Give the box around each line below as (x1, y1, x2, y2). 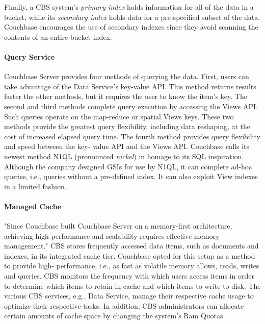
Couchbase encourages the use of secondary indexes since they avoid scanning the (4, 21, 258, 32)
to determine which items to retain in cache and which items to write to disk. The (4, 280, 261, 291)
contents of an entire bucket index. (4, 31, 112, 42)
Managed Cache (4, 201, 62, 211)
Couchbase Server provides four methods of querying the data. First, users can (4, 71, 249, 82)
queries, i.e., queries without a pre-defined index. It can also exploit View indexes (4, 171, 258, 182)
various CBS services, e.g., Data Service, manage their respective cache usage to (4, 290, 254, 301)
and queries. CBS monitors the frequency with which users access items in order (4, 270, 254, 281)
